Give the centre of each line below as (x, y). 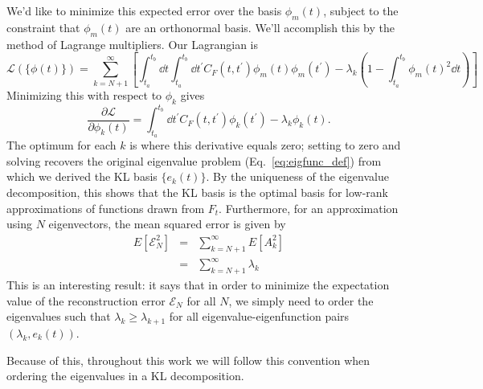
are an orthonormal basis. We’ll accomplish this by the (260, 27)
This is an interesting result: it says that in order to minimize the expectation (198, 284)
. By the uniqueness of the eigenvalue (297, 176)
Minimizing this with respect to (84, 94)
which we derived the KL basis (82, 176)
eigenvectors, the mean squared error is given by (167, 224)
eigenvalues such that (59, 316)
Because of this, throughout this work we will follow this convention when (188, 360)
